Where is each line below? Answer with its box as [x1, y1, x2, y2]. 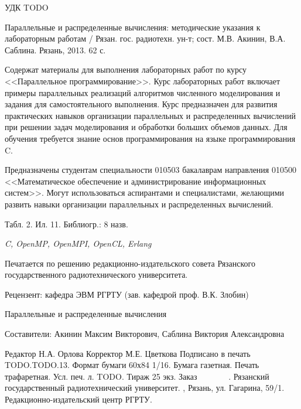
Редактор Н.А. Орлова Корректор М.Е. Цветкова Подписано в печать [5, 347, 251, 359]
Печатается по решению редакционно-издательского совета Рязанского [5, 257, 256, 269]
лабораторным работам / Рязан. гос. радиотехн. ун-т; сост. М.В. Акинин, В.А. [5, 32, 286, 45]
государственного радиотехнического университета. [5, 268, 188, 281]
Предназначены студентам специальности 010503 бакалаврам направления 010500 [5, 163, 296, 176]
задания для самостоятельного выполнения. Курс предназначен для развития [5, 98, 278, 110]
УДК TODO [5, 1, 49, 13]
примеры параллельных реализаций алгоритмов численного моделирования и [5, 86, 281, 98]
